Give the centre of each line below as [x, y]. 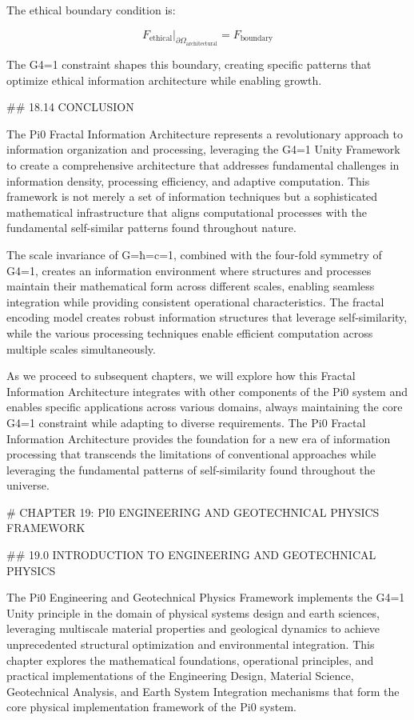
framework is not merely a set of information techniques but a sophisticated [192, 196]
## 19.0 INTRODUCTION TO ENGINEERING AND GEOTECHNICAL [191, 555]
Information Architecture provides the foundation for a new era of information [199, 438]
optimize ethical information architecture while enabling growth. [164, 80]
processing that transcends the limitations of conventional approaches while [191, 454]
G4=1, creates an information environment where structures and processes [189, 270]
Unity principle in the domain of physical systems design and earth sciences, [193, 612]
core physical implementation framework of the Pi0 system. [151, 707]
